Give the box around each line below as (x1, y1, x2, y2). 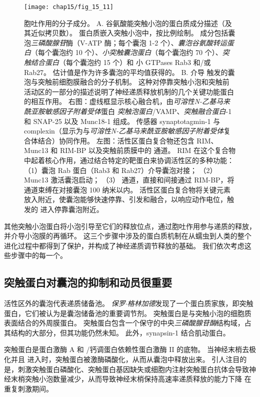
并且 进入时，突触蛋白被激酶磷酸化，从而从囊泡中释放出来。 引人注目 (10, 354, 240, 364)
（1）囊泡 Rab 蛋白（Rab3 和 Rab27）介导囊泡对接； (24, 164, 197, 175)
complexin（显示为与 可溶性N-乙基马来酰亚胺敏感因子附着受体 (24, 125, 224, 136)
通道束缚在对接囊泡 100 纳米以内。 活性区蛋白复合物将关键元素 (24, 184, 230, 194)
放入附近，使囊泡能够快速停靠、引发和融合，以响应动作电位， (24, 194, 227, 204)
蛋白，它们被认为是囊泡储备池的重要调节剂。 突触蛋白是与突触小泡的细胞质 (4, 307, 251, 318)
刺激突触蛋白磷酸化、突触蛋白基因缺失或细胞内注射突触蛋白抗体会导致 (17, 363, 249, 374)
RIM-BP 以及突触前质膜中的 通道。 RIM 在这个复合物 (59, 145, 236, 155)
